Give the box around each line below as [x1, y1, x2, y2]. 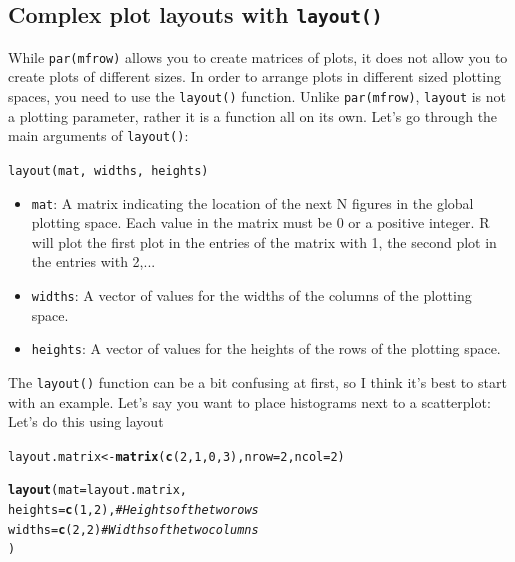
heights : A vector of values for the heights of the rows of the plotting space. [31, 338, 501, 359]
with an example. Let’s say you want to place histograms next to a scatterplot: [8, 391, 491, 412]
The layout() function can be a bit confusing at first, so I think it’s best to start [8, 371, 507, 392]
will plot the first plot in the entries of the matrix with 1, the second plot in [31, 231, 497, 252]
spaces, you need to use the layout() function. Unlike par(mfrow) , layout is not [8, 86, 507, 107]
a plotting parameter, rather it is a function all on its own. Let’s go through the [8, 105, 498, 126]
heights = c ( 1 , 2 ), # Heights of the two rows [8, 503, 259, 518]
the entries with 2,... [31, 251, 156, 272]
